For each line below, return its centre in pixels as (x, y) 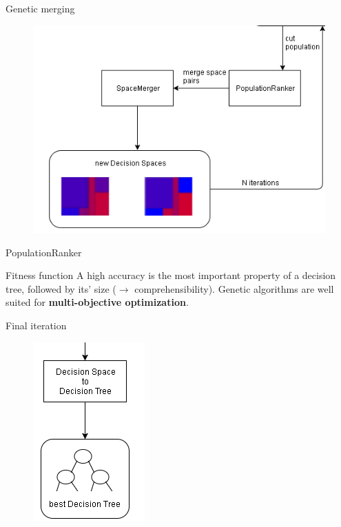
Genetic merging (40, 8)
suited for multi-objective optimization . (97, 302)
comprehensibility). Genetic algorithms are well (234, 288)
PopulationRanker (44, 252)
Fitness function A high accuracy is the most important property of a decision (171, 275)
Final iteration (36, 325)
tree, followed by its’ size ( (61, 288)
